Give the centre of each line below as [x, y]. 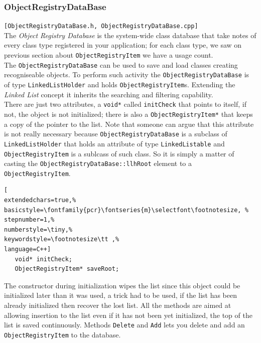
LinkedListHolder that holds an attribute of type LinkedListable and [114, 143]
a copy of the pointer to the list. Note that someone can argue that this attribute [129, 124]
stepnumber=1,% [29, 220]
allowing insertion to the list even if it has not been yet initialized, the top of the [128, 315]
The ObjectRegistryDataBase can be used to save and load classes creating [121, 64]
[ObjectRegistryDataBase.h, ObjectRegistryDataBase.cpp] [101, 26]
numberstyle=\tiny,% [38, 229]
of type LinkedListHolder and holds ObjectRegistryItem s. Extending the [120, 84]
